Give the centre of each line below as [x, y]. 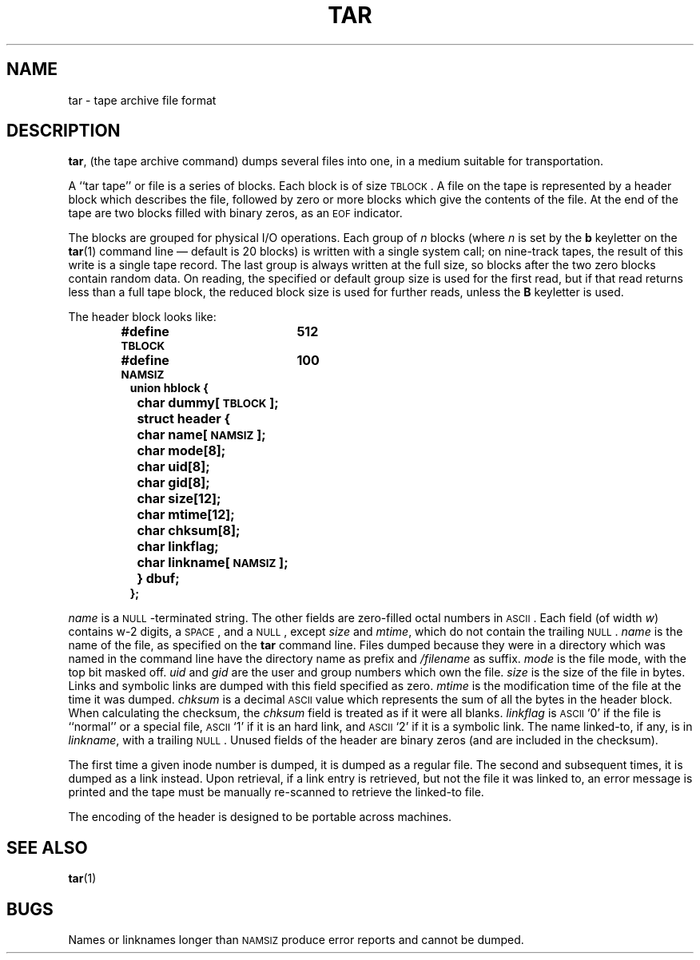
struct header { [184, 419]
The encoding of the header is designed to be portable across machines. [260, 817]
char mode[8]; [181, 451]
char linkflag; [178, 547]
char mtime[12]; [186, 515]
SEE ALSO [47, 847]
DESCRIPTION [64, 131]
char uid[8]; [173, 467]
